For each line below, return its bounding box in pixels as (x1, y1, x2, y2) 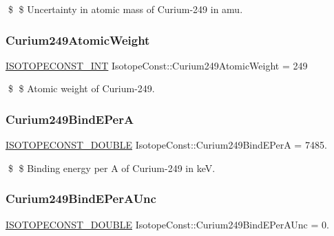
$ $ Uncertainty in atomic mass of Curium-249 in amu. (8, 2, 243, 16)
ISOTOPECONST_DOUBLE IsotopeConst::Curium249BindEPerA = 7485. (6, 138, 327, 152)
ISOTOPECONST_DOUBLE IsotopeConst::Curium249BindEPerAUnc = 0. (6, 217, 329, 231)
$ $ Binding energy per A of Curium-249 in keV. (8, 160, 216, 175)
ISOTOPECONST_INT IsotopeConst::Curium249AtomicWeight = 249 (6, 58, 308, 72)
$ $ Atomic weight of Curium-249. (8, 81, 155, 96)
